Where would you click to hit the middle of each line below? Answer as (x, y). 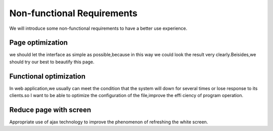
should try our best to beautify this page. (52, 62)
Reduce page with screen (50, 110)
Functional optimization (48, 76)
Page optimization (39, 43)
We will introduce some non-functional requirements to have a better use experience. (98, 28)
